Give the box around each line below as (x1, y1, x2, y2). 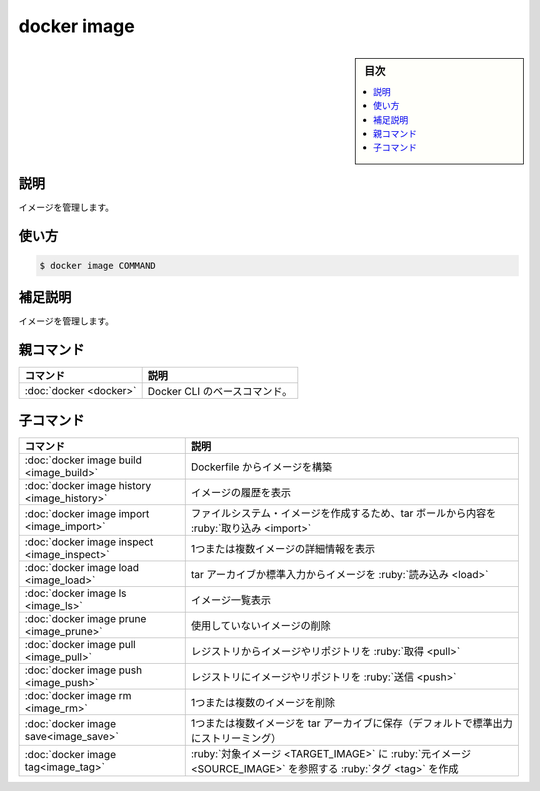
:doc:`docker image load (24, 560, 140, 574)
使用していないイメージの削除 (190, 618, 331, 632)
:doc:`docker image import (24, 506, 150, 520)
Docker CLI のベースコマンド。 (147, 385, 293, 399)
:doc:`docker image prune (24, 611, 147, 625)
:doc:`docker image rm (24, 688, 132, 702)
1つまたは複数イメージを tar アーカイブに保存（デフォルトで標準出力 (190, 716, 514, 730)
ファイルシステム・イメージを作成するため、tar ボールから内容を (190, 506, 497, 520)
